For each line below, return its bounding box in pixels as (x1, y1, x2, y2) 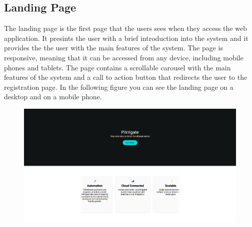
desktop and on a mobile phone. (4, 91, 102, 102)
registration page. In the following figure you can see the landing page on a (4, 81, 233, 92)
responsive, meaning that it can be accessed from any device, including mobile (4, 52, 243, 62)
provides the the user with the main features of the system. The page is (4, 42, 223, 53)
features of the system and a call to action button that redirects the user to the (4, 72, 247, 82)
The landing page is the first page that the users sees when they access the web (4, 23, 247, 33)
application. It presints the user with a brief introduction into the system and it (4, 32, 248, 43)
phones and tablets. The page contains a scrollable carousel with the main (4, 62, 231, 72)
